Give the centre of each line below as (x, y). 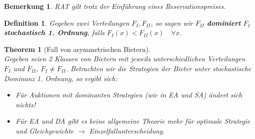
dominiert (224, 23)
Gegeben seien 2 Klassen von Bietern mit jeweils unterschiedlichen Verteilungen (125, 59)
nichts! (26, 104)
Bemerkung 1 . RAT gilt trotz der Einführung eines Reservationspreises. (115, 6)
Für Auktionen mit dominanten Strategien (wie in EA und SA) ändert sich (129, 95)
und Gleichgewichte (45, 130)
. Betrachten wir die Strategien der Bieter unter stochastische (158, 68)
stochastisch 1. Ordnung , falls (54, 32)
